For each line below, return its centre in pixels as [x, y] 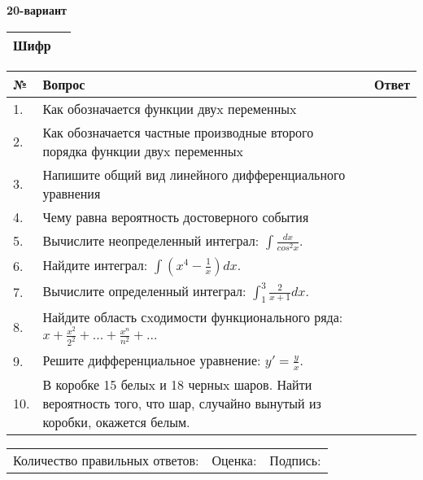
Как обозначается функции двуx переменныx [170, 108]
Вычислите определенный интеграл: [144, 290]
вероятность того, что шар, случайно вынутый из [182, 403]
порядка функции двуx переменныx [143, 151]
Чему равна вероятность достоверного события [176, 216]
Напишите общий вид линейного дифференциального [194, 174]
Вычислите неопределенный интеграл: [151, 240]
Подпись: [295, 460]
